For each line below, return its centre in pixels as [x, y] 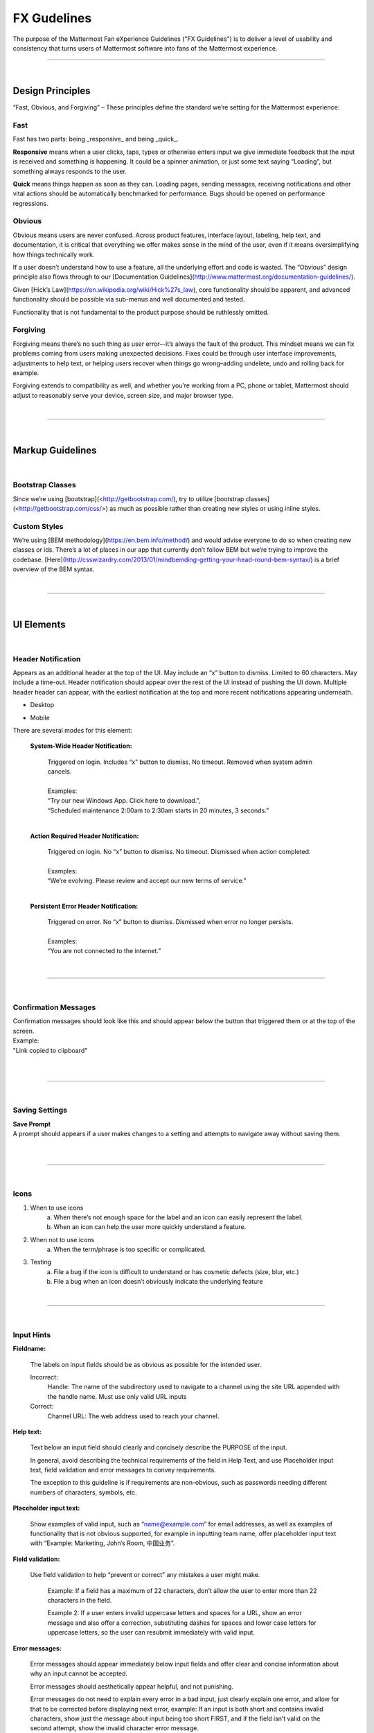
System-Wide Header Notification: [81, 746]
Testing [41, 1262]
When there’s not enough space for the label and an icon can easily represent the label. [178, 1217]
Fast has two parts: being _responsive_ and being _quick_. [96, 139]
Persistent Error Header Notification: [84, 906]
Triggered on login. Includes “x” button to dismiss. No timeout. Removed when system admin [180, 762]
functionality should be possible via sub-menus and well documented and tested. [129, 299]
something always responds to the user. [70, 171]
